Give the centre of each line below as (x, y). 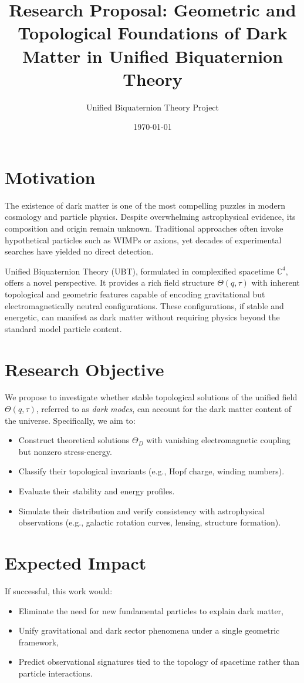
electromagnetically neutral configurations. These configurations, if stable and (144, 305)
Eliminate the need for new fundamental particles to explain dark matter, (151, 610)
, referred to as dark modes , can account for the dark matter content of (164, 409)
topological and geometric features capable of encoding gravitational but (135, 294)
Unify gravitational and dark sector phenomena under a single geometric (149, 630)
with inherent (276, 282)
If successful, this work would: (59, 590)
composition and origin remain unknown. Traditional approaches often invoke (144, 228)
